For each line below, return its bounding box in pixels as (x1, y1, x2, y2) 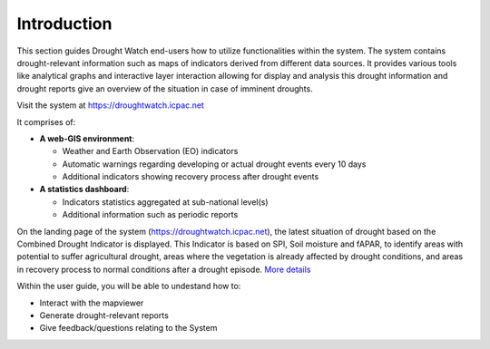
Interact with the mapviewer (39, 297, 144, 308)
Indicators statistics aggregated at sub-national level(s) (62, 196, 269, 208)
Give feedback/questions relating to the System (39, 323, 218, 334)
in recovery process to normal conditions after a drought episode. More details (16, 264, 311, 275)
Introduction (16, 14, 113, 34)
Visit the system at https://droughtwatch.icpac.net (16, 100, 204, 111)
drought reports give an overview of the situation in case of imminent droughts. (16, 82, 313, 94)
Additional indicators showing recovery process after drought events (62, 171, 319, 182)
